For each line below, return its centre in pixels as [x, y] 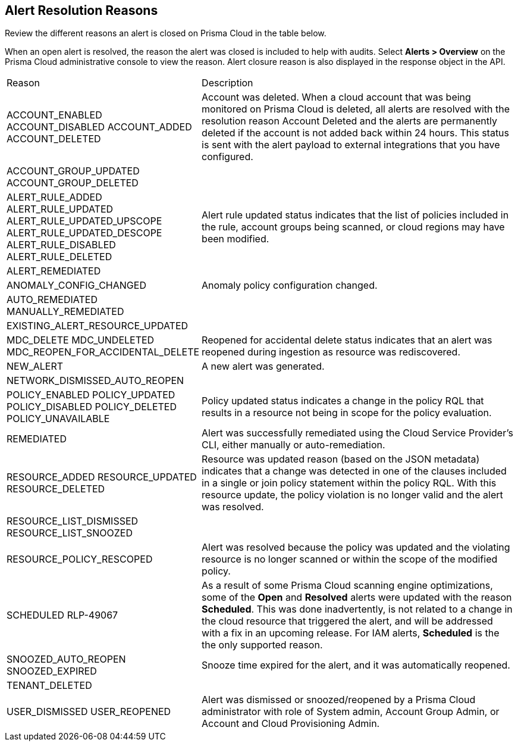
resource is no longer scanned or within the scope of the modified [350, 559]
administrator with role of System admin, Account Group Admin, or [351, 712]
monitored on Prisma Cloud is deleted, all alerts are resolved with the [356, 109]
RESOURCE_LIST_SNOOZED [70, 533]
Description [227, 83]
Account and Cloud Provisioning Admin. [291, 724]
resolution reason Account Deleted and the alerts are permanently [349, 121]
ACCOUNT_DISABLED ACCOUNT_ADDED [99, 127]
